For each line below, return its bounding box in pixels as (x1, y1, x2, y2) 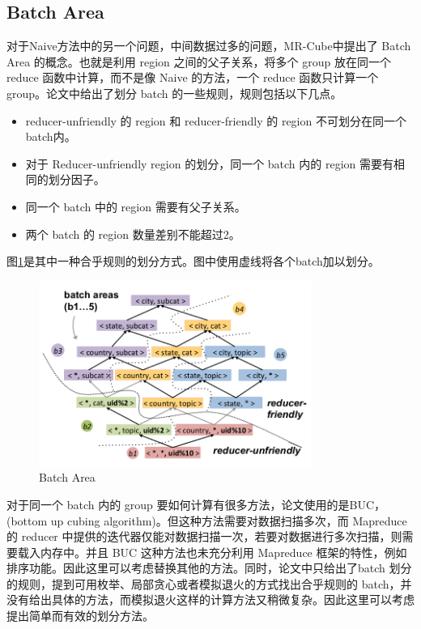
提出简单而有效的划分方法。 (6, 607, 154, 624)
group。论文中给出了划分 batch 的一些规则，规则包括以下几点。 (6, 84, 342, 101)
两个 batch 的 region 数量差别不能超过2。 (25, 225, 240, 242)
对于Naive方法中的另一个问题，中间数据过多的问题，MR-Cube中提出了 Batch (6, 37, 411, 54)
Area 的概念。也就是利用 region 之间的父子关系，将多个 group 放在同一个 (6, 53, 391, 70)
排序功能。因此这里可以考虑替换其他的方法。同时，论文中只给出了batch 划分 (6, 559, 412, 576)
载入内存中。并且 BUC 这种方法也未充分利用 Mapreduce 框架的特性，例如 (17, 543, 407, 560)
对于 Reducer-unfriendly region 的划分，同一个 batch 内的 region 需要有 (25, 155, 393, 172)
